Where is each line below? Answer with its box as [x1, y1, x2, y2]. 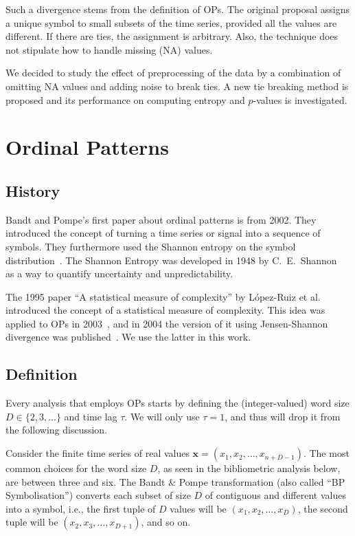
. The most [303, 446, 350, 460]
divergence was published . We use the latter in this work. [5, 330, 251, 344]
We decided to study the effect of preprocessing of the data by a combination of [5, 65, 341, 80]
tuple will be [5, 515, 58, 529]
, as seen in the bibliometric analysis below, [157, 461, 341, 475]
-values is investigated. [253, 92, 347, 107]
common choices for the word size [5, 461, 147, 475]
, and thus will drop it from [225, 409, 341, 423]
